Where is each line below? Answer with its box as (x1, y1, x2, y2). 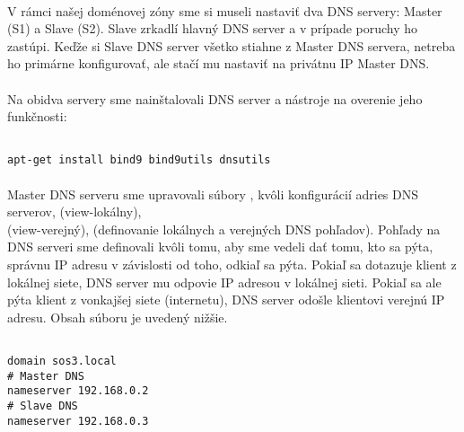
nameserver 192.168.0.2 (7, 384, 149, 398)
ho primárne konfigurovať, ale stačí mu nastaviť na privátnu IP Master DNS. (7, 54, 430, 73)
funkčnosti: (7, 107, 67, 126)
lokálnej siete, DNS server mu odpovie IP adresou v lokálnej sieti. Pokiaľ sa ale (7, 272, 442, 291)
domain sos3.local (7, 355, 117, 368)
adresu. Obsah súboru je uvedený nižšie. (7, 307, 228, 326)
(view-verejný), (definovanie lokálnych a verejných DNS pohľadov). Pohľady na (7, 219, 441, 238)
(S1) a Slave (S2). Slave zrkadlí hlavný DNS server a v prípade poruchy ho (7, 19, 418, 38)
